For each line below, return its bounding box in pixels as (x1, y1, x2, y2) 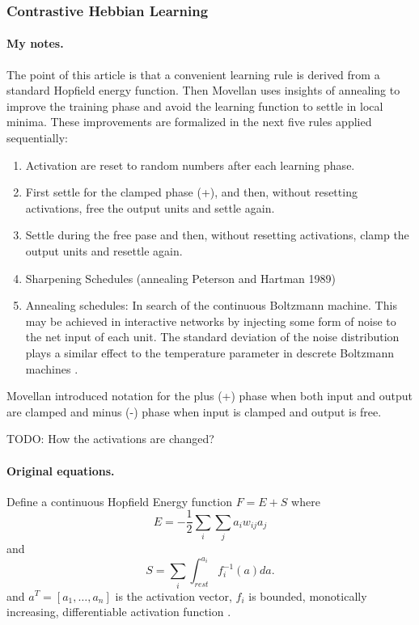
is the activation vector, (115, 587, 232, 604)
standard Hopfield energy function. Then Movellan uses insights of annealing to (6, 82, 400, 99)
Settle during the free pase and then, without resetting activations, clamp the (25, 226, 409, 243)
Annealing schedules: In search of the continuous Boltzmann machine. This (25, 297, 397, 314)
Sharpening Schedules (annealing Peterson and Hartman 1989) (25, 269, 336, 286)
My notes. (6, 35, 64, 52)
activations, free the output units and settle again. (25, 199, 275, 216)
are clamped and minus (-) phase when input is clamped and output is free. (6, 403, 382, 420)
